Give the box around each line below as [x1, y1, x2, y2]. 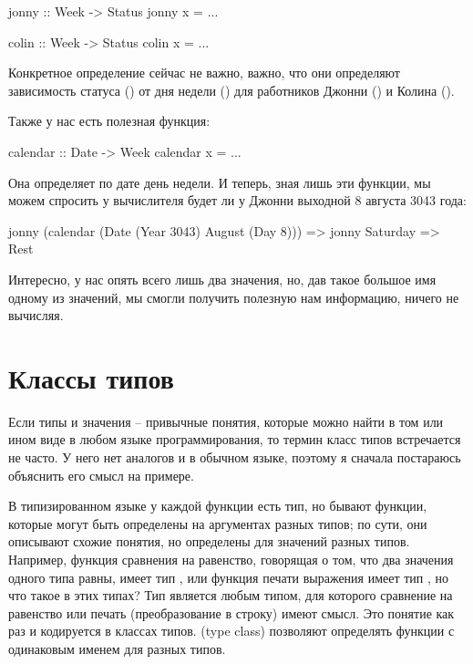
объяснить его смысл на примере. [8, 465, 194, 484]
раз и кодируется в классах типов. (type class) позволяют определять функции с [8, 621, 455, 640]
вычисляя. [8, 306, 64, 325]
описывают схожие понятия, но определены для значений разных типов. [8, 532, 410, 551]
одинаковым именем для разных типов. [8, 638, 226, 658]
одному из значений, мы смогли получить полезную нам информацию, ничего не [8, 287, 459, 306]
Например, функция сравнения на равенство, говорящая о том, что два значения [8, 550, 454, 568]
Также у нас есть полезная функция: [8, 111, 211, 130]
